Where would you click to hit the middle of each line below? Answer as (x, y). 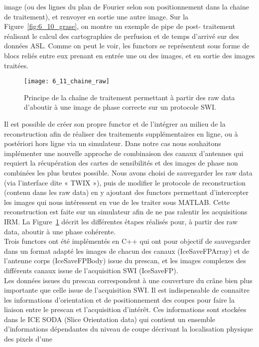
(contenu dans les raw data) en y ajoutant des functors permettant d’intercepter (126, 192)
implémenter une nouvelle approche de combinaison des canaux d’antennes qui (124, 153)
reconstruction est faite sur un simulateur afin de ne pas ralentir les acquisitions (126, 212)
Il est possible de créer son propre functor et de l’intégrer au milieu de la (115, 124)
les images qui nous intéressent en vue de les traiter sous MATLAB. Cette (117, 202)
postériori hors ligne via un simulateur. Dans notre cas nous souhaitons (113, 143)
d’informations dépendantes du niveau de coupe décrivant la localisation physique (129, 329)
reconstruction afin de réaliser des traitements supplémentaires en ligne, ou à (121, 133)
